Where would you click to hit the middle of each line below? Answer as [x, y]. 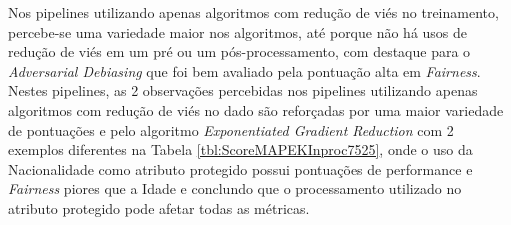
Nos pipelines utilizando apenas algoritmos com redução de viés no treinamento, [253, 12]
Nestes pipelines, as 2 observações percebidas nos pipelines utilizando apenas [243, 90]
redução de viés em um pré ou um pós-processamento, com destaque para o [239, 51]
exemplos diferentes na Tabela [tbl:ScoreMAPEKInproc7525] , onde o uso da [240, 149]
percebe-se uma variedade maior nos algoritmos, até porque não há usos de [238, 31]
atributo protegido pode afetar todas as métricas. [159, 207]
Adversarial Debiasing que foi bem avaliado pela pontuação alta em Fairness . [244, 70]
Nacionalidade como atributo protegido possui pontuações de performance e [240, 168]
